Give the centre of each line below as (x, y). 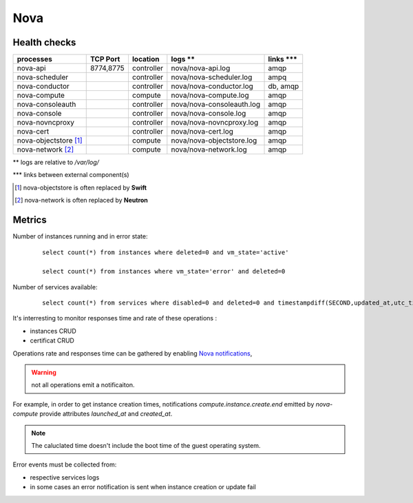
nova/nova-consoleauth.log (216, 105)
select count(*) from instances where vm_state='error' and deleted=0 (164, 271)
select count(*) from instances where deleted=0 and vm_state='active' (166, 252)
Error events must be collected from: (65, 464)
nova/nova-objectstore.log (214, 141)
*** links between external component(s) (71, 175)
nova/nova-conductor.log (212, 86)
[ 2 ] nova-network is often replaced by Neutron (81, 201)
